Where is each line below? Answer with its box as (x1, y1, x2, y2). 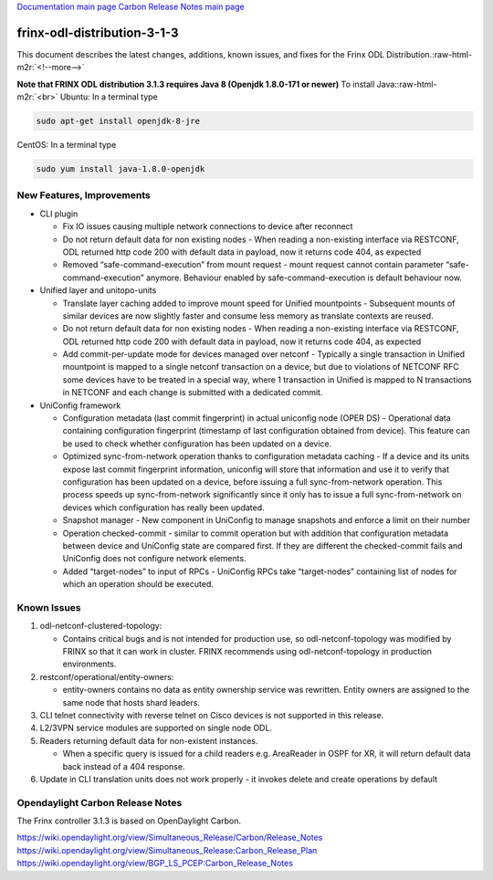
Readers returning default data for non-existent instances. (39, 735, 258, 746)
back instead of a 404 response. (62, 760, 185, 771)
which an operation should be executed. (62, 579, 214, 590)
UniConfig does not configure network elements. (62, 553, 246, 564)
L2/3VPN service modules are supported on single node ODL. (39, 722, 273, 734)
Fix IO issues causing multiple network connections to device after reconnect (62, 221, 353, 232)
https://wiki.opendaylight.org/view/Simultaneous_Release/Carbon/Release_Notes (16, 832, 323, 843)
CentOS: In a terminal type (16, 140, 117, 151)
